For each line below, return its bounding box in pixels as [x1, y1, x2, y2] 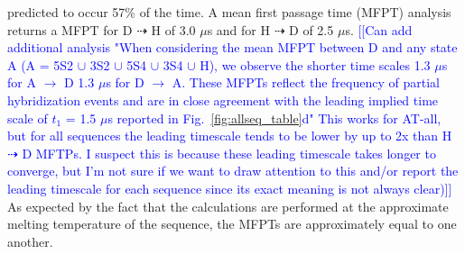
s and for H [207, 20, 270, 39]
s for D [106, 73, 144, 92]
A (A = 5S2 [7, 55, 74, 74]
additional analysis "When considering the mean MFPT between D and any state [7, 38, 458, 57]
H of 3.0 [151, 20, 196, 39]
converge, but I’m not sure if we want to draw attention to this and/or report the [7, 161, 459, 180]
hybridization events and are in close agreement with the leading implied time [7, 90, 439, 109]
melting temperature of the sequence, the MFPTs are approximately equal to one [7, 214, 457, 233]
